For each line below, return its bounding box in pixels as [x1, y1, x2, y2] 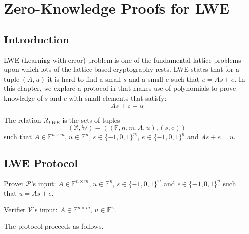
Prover [4, 178, 24, 188]
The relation [4, 114, 41, 125]
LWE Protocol [4, 155, 78, 170]
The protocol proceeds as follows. [4, 220, 104, 231]
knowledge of [4, 92, 43, 103]
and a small [129, 73, 163, 84]
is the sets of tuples [62, 114, 120, 125]
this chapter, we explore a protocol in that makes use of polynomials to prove [4, 83, 236, 93]
